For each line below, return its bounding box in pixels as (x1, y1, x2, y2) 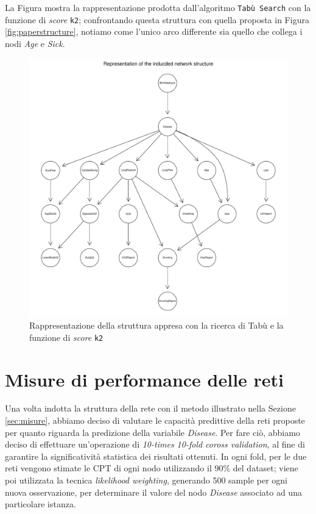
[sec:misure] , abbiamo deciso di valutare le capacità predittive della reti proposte (5, 414, 305, 427)
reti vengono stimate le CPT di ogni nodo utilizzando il (5, 462, 212, 474)
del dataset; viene (233, 462, 298, 474)
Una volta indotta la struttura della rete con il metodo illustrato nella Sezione (5, 402, 296, 415)
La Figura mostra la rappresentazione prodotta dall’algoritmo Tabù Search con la (5, 1, 311, 13)
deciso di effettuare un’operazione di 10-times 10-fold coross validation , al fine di (5, 438, 305, 451)
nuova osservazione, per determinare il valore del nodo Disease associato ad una (5, 485, 302, 498)
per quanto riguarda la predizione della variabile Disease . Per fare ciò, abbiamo (5, 426, 300, 438)
